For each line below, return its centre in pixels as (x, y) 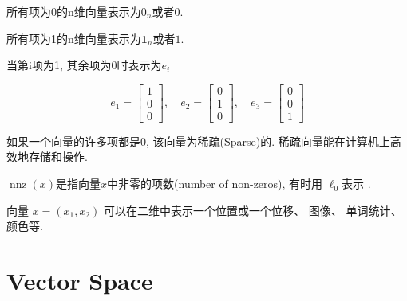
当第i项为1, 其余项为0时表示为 (84, 65)
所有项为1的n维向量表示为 (74, 38)
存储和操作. (58, 156)
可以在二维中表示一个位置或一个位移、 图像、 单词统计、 (253, 210)
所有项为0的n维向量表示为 (74, 11)
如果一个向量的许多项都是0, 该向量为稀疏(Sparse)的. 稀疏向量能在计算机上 (198, 141)
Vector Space (80, 281)
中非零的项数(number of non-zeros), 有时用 (215, 184)
